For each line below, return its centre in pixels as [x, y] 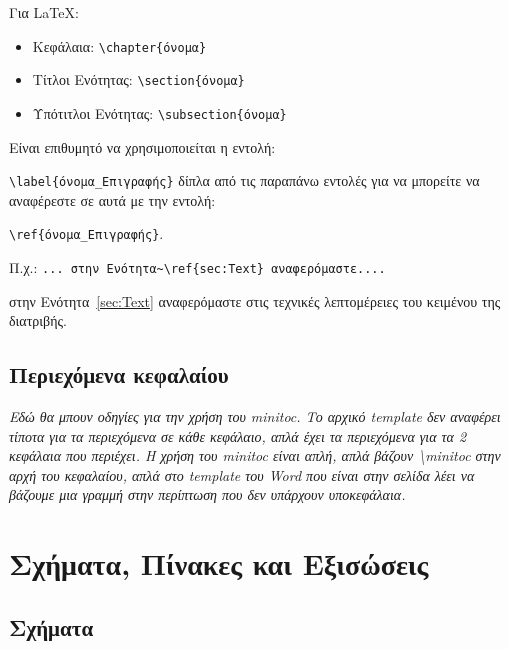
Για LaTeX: [44, 12]
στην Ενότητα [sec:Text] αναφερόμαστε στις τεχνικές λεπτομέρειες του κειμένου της [255, 300]
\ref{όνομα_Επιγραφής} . [86, 233]
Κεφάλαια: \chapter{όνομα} [119, 45]
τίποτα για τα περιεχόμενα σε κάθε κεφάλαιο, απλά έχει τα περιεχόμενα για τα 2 [238, 435]
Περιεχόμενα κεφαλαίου [119, 374]
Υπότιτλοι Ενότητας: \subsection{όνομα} [159, 112]
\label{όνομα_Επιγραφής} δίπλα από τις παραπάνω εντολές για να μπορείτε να [244, 180]
